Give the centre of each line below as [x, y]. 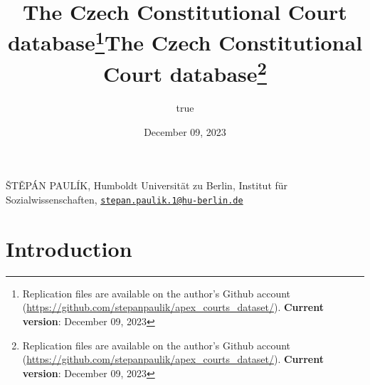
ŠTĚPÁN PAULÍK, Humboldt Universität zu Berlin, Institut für [147, 185]
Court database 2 [185, 72]
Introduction [69, 248]
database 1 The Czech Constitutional [185, 41]
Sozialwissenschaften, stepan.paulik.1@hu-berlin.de [125, 199]
